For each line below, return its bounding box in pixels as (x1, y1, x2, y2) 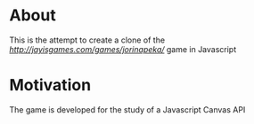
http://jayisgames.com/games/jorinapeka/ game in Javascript (9, 43, 237, 54)
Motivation (9, 75, 92, 96)
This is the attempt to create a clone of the (9, 35, 166, 45)
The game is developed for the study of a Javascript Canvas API (9, 104, 246, 115)
